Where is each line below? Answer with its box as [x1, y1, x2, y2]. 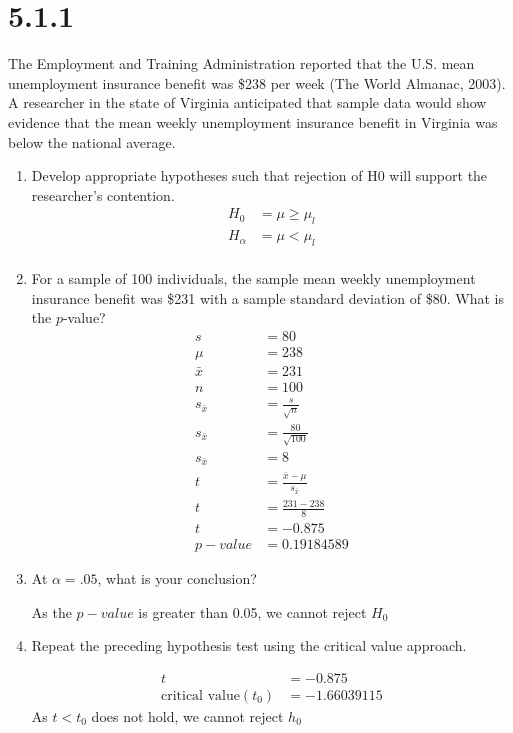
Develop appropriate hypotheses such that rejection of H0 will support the [31, 165, 488, 186]
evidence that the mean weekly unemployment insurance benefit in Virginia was [8, 111, 498, 132]
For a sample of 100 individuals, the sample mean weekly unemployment [31, 267, 476, 288]
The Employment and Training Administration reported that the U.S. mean [8, 53, 475, 74]
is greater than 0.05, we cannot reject [138, 601, 367, 622]
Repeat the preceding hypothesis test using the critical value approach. [31, 635, 467, 656]
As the [31, 601, 72, 622]
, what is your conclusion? [97, 568, 257, 589]
